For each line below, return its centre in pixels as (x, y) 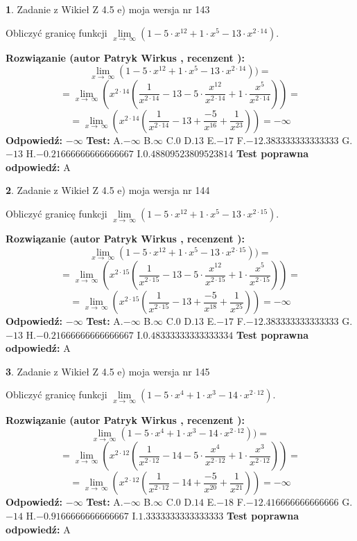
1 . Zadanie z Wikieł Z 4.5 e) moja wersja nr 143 (108, 9)
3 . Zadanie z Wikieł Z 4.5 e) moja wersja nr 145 (108, 371)
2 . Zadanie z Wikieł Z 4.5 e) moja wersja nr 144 (108, 190)
